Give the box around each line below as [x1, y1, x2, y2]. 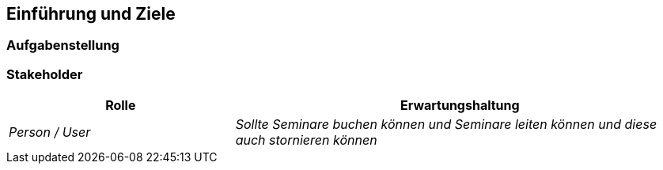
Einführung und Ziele [6, 4, 176, 24]
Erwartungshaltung [400, 97, 520, 114]
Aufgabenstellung [6, 37, 119, 54]
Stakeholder [6, 66, 83, 82]
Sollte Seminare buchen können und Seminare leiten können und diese [235, 116, 657, 133]
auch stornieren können [235, 132, 377, 149]
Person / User [9, 124, 91, 141]
